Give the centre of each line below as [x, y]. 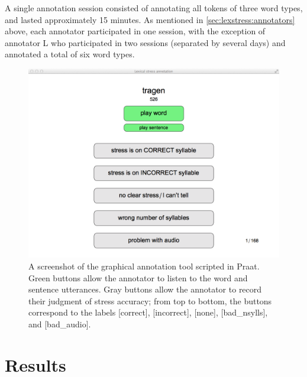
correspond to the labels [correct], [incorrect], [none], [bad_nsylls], [148, 312]
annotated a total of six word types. [70, 54]
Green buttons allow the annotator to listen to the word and [138, 277]
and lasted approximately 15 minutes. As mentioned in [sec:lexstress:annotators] [150, 19]
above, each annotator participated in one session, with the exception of [135, 31]
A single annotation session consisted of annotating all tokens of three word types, [154, 8]
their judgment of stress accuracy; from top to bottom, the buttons [150, 300]
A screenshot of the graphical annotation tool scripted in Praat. [144, 266]
